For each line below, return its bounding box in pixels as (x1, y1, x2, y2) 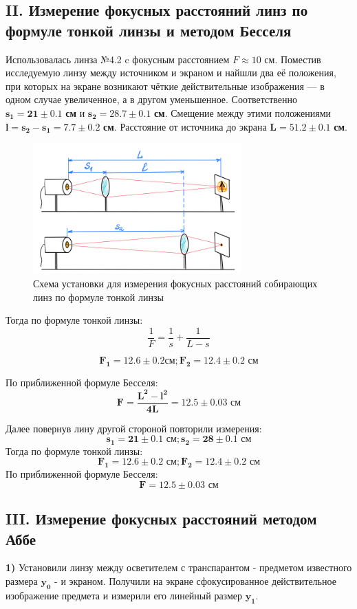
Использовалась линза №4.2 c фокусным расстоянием (6, 52, 230, 66)
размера (6, 573, 38, 588)
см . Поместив (264, 52, 321, 66)
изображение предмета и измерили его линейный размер (6, 588, 243, 602)
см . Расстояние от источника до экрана (103, 119, 267, 133)
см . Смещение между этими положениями (153, 105, 332, 120)
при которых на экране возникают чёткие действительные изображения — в (6, 78, 325, 93)
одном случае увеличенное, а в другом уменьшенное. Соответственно (6, 92, 297, 107)
